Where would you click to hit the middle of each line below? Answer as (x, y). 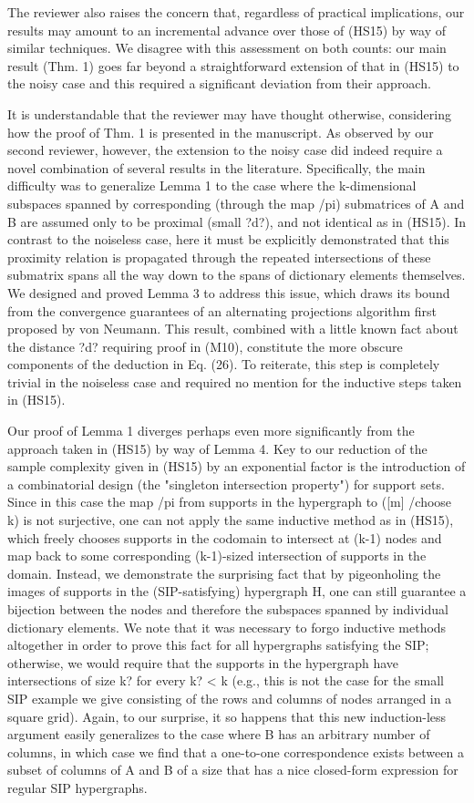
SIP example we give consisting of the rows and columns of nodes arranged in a (230, 698)
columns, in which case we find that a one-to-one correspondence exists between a (236, 752)
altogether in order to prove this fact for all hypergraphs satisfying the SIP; (218, 645)
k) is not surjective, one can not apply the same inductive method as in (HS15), (231, 520)
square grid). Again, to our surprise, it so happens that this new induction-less (227, 716)
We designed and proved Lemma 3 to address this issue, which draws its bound (229, 292)
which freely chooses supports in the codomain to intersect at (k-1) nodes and (225, 537)
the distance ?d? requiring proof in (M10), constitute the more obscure (205, 346)
